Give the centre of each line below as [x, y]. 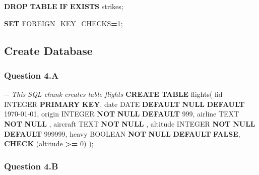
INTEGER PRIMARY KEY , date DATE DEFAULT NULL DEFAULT [124, 104]
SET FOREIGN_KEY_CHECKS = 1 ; [63, 23]
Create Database [48, 50]
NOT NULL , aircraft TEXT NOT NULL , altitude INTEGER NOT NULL [130, 123]
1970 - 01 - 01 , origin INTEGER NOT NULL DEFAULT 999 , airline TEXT [122, 114]
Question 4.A [31, 75]
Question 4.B [31, 166]
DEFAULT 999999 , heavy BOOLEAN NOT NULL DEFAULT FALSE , [122, 133]
